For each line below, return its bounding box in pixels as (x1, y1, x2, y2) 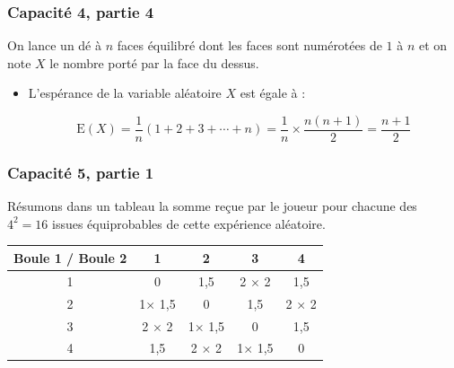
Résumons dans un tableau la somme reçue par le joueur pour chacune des (7, 197, 417, 215)
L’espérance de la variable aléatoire (28, 83, 222, 102)
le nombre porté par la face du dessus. (49, 53, 259, 72)
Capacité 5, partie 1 (7, 161, 154, 183)
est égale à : (240, 83, 306, 102)
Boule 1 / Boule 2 (13, 248, 127, 267)
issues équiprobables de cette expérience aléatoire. (52, 214, 326, 232)
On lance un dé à (7, 36, 101, 55)
